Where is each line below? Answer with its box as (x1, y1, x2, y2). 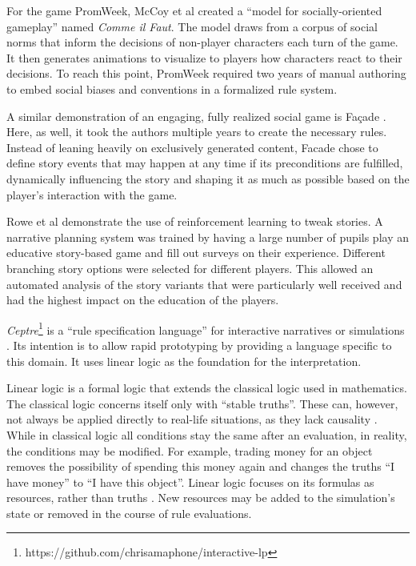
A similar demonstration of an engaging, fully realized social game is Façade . (6, 107, 386, 124)
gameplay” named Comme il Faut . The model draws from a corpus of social (6, 18, 378, 34)
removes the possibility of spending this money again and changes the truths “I (6, 458, 395, 475)
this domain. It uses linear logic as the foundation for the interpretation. (6, 352, 362, 369)
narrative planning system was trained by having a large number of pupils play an (6, 228, 409, 245)
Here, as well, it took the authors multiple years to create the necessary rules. (6, 123, 387, 140)
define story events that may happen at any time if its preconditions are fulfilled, (6, 155, 403, 171)
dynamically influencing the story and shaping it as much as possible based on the (6, 170, 410, 187)
